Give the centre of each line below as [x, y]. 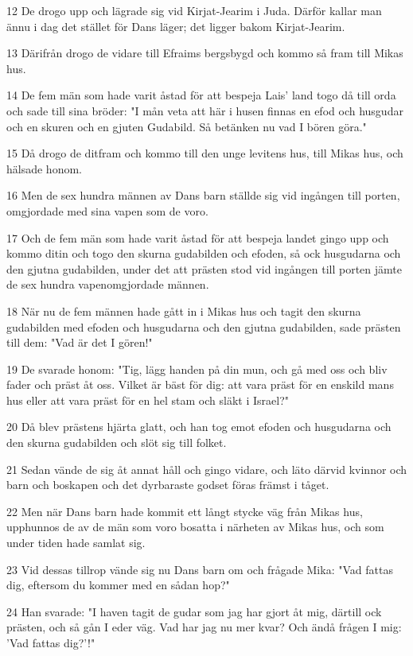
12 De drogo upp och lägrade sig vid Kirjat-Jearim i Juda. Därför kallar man [194, 10]
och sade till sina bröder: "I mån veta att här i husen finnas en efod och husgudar [205, 110]
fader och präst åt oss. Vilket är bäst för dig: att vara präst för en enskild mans [200, 384]
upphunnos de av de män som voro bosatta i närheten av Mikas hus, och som [195, 527]
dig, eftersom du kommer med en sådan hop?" [118, 585]
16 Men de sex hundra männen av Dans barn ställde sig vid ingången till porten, [203, 195]
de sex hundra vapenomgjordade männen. [108, 284]
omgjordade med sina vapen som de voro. [107, 210]
